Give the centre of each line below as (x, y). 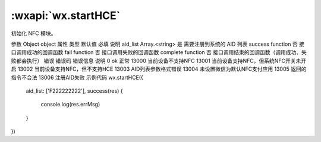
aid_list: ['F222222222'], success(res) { (74, 91)
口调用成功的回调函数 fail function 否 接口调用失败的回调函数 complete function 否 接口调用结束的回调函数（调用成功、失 (159, 52)
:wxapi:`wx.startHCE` (66, 15)
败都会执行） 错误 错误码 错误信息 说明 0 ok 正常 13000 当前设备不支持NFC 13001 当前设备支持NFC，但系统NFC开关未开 (158, 61)
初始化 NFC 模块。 (34, 33)
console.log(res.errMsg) (70, 105)
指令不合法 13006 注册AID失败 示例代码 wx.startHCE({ (77, 77)
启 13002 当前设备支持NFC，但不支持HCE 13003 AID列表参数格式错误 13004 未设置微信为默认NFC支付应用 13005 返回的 (159, 69)
